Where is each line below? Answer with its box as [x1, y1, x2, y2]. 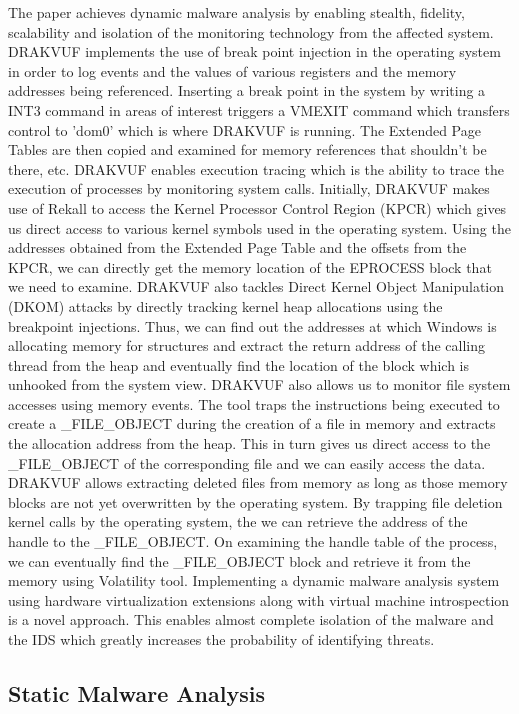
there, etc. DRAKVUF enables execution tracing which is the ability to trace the [8, 158, 504, 179]
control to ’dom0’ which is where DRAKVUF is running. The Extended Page [8, 119, 481, 140]
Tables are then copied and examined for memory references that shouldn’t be [8, 139, 487, 160]
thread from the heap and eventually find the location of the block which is [8, 354, 470, 375]
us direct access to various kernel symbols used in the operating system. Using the [8, 217, 511, 238]
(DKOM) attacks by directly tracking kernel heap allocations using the [8, 295, 443, 316]
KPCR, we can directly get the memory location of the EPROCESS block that [8, 256, 492, 277]
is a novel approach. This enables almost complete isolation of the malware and [8, 609, 494, 630]
